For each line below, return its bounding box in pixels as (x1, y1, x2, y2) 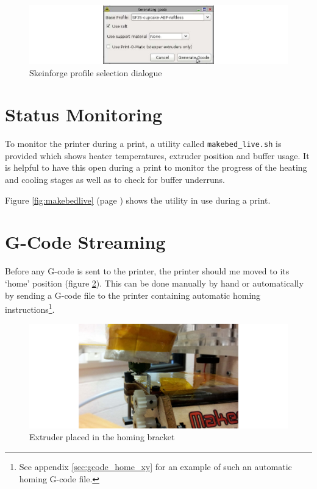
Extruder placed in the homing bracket (29, 430, 175, 443)
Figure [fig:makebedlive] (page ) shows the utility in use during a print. (5, 193, 271, 206)
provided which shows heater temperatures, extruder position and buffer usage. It (5, 149, 310, 162)
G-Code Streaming (5, 229, 166, 254)
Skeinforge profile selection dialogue (29, 66, 162, 79)
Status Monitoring (5, 102, 163, 127)
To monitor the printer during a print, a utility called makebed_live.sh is (5, 137, 282, 150)
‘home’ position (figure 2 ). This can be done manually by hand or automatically (5, 276, 304, 289)
